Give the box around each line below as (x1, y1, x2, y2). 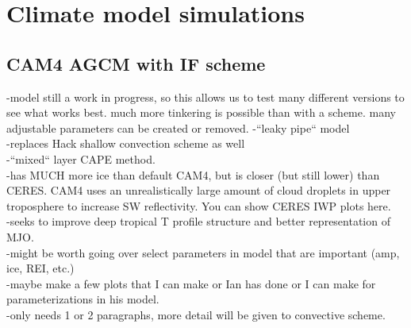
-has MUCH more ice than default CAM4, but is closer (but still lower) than (6, 166, 380, 183)
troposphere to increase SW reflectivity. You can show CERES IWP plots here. (6, 197, 391, 214)
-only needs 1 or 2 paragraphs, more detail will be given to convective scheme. (6, 306, 386, 322)
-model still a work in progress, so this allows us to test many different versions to (6, 88, 405, 105)
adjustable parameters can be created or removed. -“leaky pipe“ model (6, 119, 350, 136)
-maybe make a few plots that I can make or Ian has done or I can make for (6, 275, 376, 291)
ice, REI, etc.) (6, 260, 75, 276)
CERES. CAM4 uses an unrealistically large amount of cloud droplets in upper (6, 182, 391, 199)
